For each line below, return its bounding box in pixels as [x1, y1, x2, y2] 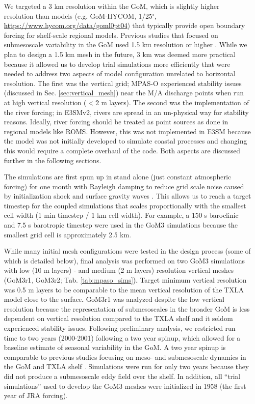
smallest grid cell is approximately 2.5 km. [4, 229, 131, 239]
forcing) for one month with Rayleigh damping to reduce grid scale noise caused [4, 181, 244, 191]
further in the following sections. [4, 155, 102, 165]
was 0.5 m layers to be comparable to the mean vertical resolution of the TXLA [4, 284, 244, 294]
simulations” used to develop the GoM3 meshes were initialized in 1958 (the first [4, 380, 246, 391]
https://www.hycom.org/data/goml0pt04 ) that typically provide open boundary [4, 20, 245, 30]
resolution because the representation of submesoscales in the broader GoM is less [4, 303, 250, 314]
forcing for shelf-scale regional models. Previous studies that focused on [4, 29, 218, 40]
